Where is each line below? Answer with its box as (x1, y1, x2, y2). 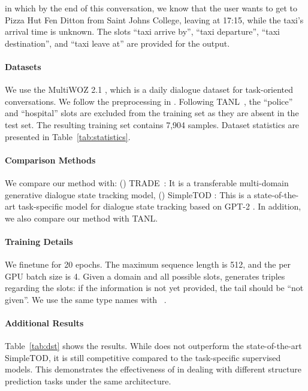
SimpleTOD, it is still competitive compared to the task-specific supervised (5, 351, 281, 363)
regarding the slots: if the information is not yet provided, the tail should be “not (5, 281, 304, 294)
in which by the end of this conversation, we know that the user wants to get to (5, 2, 298, 14)
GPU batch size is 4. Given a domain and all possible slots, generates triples (5, 269, 285, 282)
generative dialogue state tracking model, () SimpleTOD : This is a (5, 188, 252, 201)
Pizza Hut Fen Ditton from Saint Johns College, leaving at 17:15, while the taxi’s (5, 13, 304, 26)
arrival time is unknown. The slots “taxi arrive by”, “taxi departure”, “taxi (5, 25, 280, 38)
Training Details (5, 235, 73, 247)
